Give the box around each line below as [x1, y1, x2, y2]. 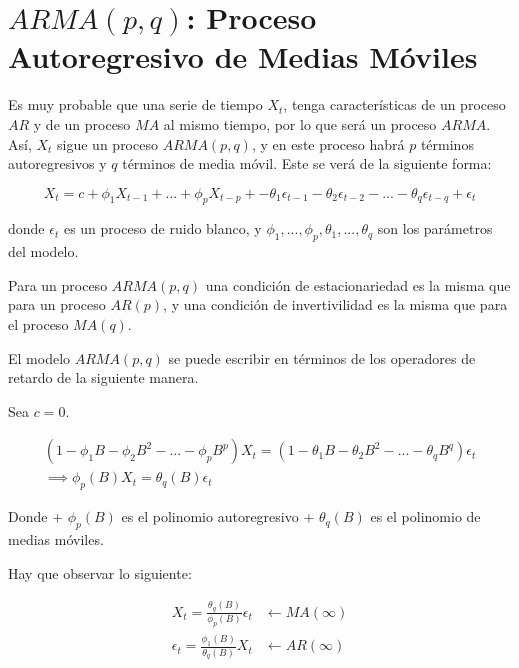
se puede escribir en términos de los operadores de [168, 347, 476, 368]
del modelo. [8, 241, 79, 262]
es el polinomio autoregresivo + [121, 506, 315, 527]
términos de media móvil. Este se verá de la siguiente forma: [122, 153, 492, 174]
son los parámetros [377, 218, 493, 239]
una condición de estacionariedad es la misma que [205, 274, 511, 295]
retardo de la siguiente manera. [8, 367, 199, 388]
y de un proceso [33, 113, 131, 134]
